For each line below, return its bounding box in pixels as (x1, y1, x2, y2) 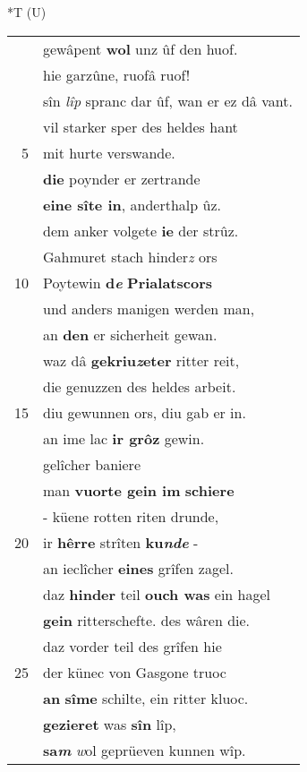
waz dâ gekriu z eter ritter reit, (43, 349, 240, 371)
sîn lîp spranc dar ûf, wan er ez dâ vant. (43, 90, 293, 111)
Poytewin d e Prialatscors (43, 271, 213, 293)
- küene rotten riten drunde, (43, 505, 219, 527)
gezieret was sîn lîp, (43, 713, 176, 734)
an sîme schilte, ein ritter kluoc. (43, 687, 249, 708)
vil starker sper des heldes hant (43, 116, 238, 137)
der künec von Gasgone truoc (43, 661, 226, 682)
